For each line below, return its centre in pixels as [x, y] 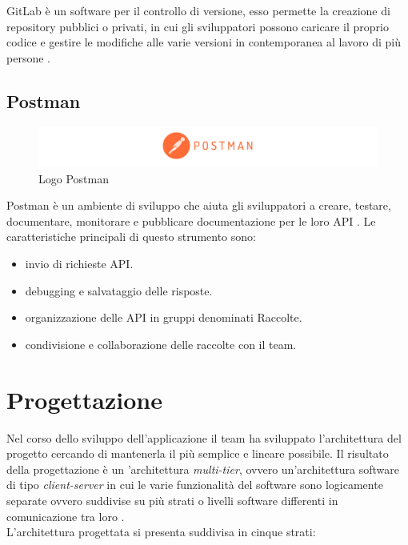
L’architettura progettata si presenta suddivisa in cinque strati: [161, 532]
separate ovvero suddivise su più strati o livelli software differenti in [172, 500]
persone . [28, 57]
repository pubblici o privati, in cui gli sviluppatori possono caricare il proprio [198, 26]
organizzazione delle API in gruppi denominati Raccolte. [164, 317]
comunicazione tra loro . [66, 516]
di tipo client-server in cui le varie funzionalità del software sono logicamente [195, 485]
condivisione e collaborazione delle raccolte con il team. [161, 344]
